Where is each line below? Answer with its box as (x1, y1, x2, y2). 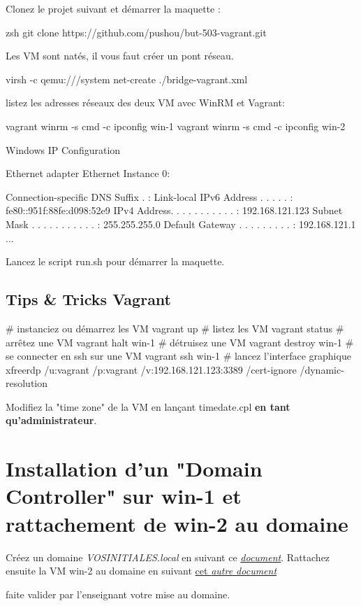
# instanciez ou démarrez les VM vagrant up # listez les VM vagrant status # (6, 320, 344, 335)
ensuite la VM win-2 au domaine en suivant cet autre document (6, 563, 277, 578)
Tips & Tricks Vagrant (6, 288, 172, 310)
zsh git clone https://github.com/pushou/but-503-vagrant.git (6, 24, 267, 39)
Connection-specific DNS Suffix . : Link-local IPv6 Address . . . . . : (6, 189, 293, 204)
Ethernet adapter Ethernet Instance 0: (6, 166, 170, 181)
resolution (6, 376, 48, 390)
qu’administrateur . (6, 413, 97, 428)
